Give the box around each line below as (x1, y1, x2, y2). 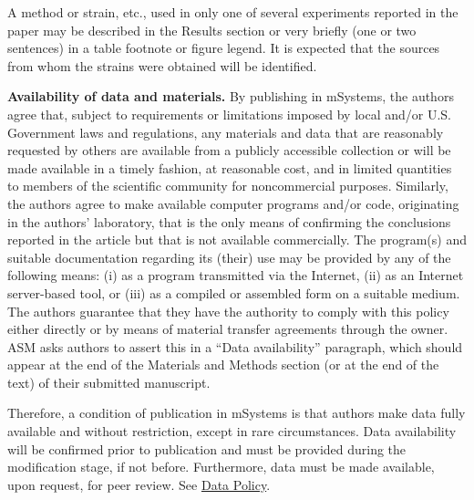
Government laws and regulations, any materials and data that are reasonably (7, 122, 444, 141)
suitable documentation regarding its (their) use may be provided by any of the (7, 247, 451, 266)
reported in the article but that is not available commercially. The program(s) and (7, 230, 468, 249)
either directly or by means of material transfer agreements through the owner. (7, 319, 448, 339)
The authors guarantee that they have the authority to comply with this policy (7, 301, 449, 320)
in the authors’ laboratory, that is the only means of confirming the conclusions (7, 212, 451, 231)
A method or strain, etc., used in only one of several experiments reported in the (7, 3, 459, 21)
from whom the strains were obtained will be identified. (7, 56, 317, 75)
